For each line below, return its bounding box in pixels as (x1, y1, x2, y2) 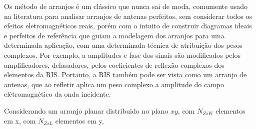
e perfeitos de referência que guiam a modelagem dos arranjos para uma (4, 30, 224, 40)
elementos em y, (55, 115, 104, 126)
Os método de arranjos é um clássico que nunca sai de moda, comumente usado (4, 1, 247, 11)
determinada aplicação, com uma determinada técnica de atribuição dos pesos (4, 40, 242, 50)
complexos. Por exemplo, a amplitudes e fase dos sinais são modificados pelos (4, 49, 240, 60)
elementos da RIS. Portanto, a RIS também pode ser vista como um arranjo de (4, 69, 247, 80)
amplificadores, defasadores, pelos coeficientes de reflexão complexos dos (4, 59, 224, 70)
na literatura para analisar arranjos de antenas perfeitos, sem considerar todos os (4, 10, 252, 21)
